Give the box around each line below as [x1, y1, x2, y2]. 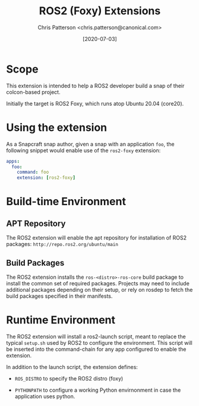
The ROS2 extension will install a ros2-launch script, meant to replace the [6, 333, 186, 340]
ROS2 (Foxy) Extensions [39, 4, 161, 18]
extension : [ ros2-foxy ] [17, 175, 76, 181]
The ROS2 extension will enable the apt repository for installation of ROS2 [6, 234, 187, 241]
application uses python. [14, 392, 75, 399]
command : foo [17, 169, 49, 175]
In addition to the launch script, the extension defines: [6, 363, 138, 370]
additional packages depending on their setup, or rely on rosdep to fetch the [6, 286, 193, 293]
